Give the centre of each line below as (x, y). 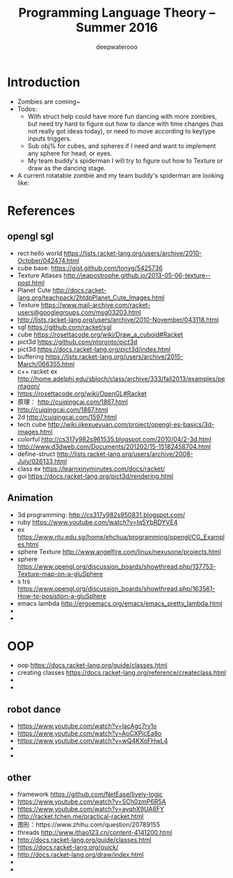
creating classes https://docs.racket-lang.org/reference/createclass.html (121, 673)
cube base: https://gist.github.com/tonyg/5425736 (90, 268)
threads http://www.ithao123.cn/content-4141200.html (95, 833)
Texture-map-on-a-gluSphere (60, 574)
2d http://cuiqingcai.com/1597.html (67, 417)
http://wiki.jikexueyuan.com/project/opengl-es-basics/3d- (131, 424)
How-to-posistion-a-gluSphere (62, 596)
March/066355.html (46, 364)
